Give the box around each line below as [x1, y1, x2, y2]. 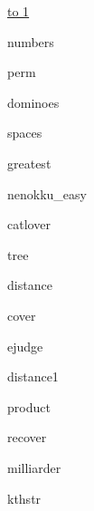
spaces [7, 123, 42, 142]
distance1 [7, 367, 59, 386]
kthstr [7, 488, 42, 507]
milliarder [7, 458, 61, 477]
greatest [7, 153, 52, 172]
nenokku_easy [7, 184, 87, 203]
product [7, 397, 51, 416]
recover [7, 428, 47, 447]
